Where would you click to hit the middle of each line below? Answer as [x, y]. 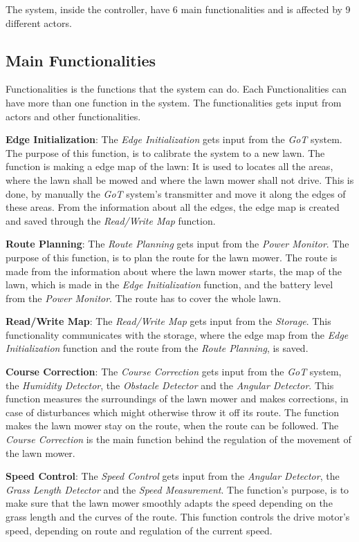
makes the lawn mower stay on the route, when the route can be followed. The [172, 426]
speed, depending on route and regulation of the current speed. [139, 530]
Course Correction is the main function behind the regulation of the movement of [178, 439]
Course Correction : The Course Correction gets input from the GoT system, [174, 372]
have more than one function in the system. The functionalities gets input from [174, 102]
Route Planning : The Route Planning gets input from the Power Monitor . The [177, 244]
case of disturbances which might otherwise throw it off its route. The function [172, 412]
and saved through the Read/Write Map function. [111, 220]
